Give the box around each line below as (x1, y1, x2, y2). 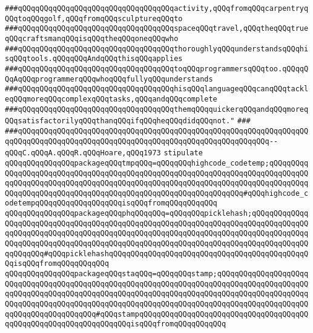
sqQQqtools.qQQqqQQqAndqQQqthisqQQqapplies (5, 54, 183, 63)
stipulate (163, 149, 203, 158)
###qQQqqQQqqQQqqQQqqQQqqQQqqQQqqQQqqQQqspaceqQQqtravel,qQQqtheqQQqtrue (5, 24, 309, 33)
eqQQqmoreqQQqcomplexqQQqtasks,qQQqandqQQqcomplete (5, 94, 217, 103)
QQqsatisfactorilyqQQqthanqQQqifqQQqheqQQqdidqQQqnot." (5, 117, 235, 126)
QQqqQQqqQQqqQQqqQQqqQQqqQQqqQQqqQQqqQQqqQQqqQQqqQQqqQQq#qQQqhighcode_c (5, 189, 309, 198)
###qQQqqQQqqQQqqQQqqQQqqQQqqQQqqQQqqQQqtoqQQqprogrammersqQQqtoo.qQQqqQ (5, 64, 309, 73)
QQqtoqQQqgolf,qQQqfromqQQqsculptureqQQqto (5, 14, 183, 23)
